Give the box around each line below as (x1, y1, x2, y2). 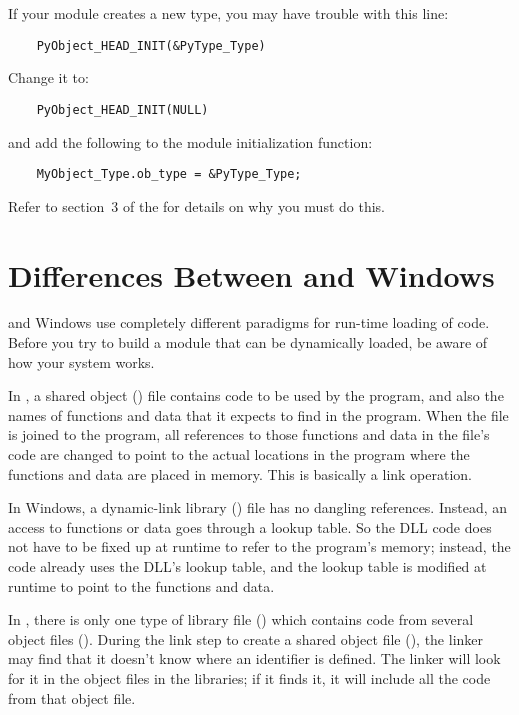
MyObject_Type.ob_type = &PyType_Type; (36, 167, 302, 182)
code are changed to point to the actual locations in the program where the (8, 444, 470, 465)
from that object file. (8, 687, 136, 708)
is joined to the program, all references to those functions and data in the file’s (8, 424, 490, 445)
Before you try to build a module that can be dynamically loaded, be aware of (8, 332, 488, 353)
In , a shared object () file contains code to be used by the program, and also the (8, 385, 504, 406)
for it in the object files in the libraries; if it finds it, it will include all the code (8, 667, 491, 688)
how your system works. (8, 351, 155, 372)
